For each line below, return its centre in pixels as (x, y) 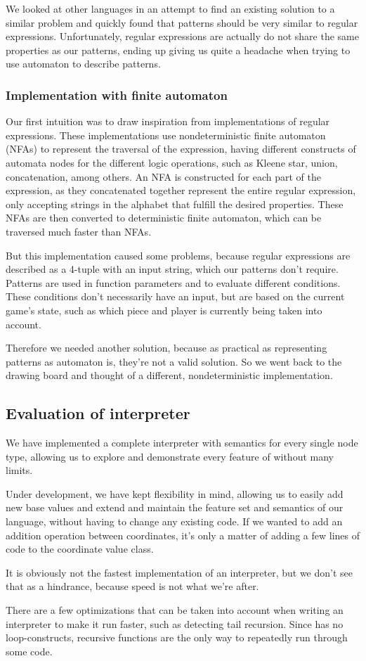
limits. (19, 470)
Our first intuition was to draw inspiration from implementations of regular (168, 121)
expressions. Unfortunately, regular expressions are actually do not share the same (182, 36)
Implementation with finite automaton (117, 95)
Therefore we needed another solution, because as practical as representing (166, 348)
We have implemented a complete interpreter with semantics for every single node (182, 443)
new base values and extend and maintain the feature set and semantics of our (175, 507)
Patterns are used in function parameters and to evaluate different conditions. (173, 282)
